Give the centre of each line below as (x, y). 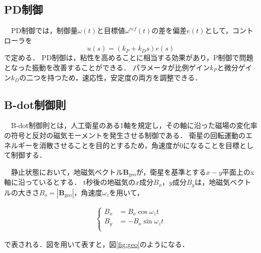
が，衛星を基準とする (171, 171)
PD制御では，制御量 (44, 30)
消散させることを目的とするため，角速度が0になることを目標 (139, 145)
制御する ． (28, 155)
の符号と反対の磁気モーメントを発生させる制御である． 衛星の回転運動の (125, 135)
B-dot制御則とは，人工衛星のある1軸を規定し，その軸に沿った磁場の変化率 (134, 125)
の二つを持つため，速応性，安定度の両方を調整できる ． (111, 77)
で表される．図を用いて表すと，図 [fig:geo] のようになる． (97, 244)
